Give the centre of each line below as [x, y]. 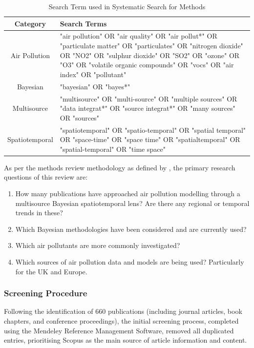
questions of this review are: [46, 177]
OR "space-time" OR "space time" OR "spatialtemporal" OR [150, 139]
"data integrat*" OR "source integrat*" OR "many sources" [148, 108]
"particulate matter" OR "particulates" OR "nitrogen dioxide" [151, 46]
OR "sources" [79, 117]
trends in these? [39, 213]
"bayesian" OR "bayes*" [95, 86]
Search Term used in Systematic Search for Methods [127, 6]
